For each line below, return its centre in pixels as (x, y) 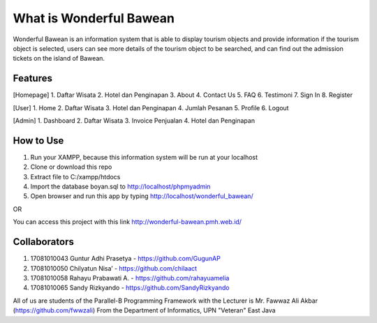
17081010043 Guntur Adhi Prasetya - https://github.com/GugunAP (126, 259)
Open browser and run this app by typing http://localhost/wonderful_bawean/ (142, 196)
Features (32, 78)
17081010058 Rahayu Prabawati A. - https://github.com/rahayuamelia (130, 278)
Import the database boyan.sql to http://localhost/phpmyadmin (120, 187)
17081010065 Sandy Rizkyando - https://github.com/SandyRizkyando (130, 288)
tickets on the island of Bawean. (59, 59)
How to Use (38, 141)
